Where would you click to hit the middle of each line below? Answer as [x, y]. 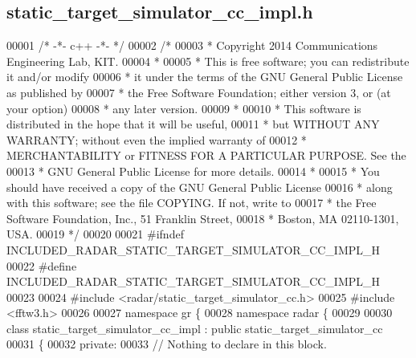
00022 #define [42, 265]
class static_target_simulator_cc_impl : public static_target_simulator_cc [195, 328]
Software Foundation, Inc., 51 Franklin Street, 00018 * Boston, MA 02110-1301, [203, 218]
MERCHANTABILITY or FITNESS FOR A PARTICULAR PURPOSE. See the [206, 155]
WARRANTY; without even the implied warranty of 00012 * [157, 139]
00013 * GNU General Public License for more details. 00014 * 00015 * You [193, 171]
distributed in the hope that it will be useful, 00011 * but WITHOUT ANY [193, 124]
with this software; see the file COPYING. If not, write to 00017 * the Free [192, 203]
